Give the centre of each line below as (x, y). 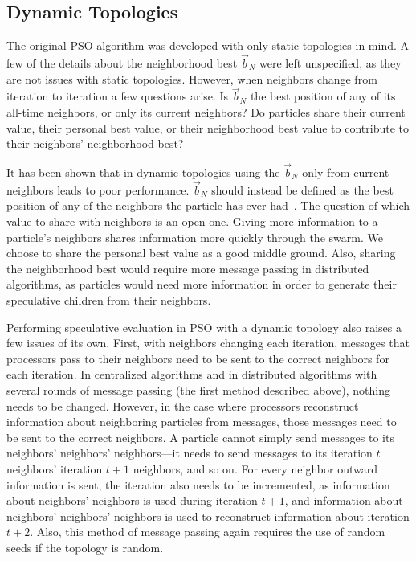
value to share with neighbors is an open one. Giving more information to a (192, 221)
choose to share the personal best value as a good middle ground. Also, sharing (201, 253)
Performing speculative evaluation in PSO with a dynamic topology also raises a (204, 327)
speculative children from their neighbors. (109, 299)
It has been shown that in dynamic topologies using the (143, 172)
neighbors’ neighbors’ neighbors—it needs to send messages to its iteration (190, 453)
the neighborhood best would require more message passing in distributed (188, 268)
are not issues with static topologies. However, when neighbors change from (192, 78)
